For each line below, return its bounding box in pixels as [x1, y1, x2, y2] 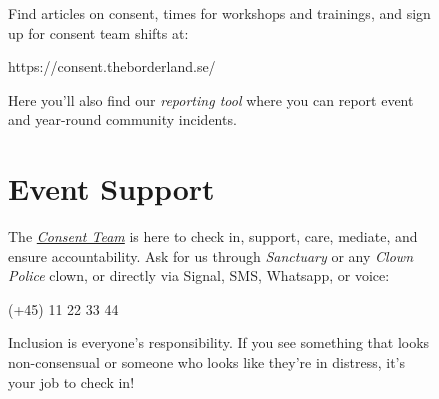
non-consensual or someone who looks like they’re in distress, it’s [8, 352, 405, 373]
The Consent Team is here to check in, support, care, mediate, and [8, 226, 418, 247]
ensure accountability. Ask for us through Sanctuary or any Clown [8, 245, 414, 266]
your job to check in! [8, 371, 135, 392]
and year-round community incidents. [8, 109, 237, 130]
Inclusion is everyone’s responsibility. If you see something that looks [8, 332, 430, 353]
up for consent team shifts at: [8, 22, 189, 43]
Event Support [8, 168, 215, 209]
